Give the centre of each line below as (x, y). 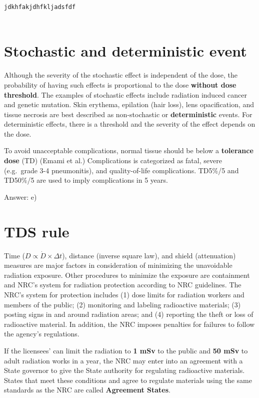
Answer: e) (20, 196)
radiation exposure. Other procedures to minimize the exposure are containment (127, 275)
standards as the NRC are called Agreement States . (87, 390)
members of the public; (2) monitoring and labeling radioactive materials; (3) (122, 304)
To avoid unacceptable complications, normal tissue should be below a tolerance (129, 150)
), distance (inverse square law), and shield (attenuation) (149, 255)
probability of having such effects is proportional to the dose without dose (120, 84)
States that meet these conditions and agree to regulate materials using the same (128, 380)
